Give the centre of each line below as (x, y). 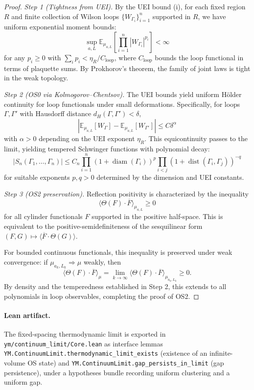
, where (125, 57)
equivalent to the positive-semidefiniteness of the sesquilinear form (103, 226)
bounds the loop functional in (199, 57)
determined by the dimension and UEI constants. (170, 177)
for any (15, 57)
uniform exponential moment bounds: (60, 27)
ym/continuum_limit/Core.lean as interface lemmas (84, 343)
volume (15, 362)
